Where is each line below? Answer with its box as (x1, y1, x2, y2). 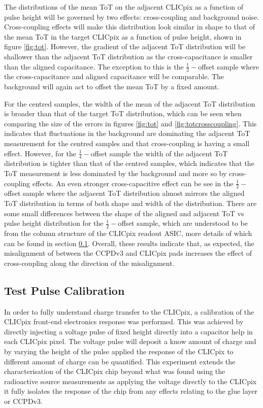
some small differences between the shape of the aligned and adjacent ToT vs (4, 208, 244, 218)
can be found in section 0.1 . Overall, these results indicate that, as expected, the (4, 237, 254, 248)
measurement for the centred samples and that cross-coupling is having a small (4, 138, 250, 148)
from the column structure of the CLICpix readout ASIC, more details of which (4, 228, 252, 238)
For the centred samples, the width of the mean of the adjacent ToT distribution (4, 98, 255, 109)
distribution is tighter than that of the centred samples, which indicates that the (4, 158, 254, 168)
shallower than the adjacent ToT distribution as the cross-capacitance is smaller (4, 51, 253, 61)
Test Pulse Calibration (4, 282, 125, 298)
